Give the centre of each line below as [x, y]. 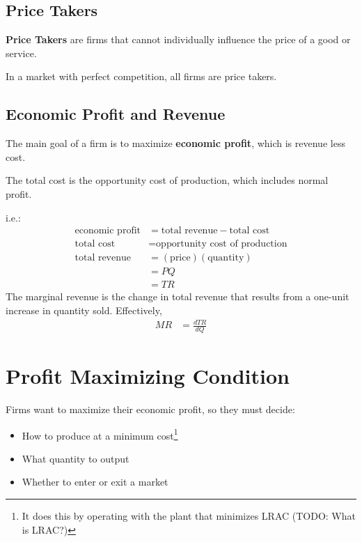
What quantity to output [76, 458]
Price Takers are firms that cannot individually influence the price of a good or [178, 39]
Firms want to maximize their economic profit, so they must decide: [150, 409]
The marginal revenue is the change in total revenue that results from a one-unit [178, 296]
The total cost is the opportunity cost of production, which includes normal [167, 180]
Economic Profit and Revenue [116, 114]
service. [21, 53]
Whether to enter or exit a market [95, 482]
